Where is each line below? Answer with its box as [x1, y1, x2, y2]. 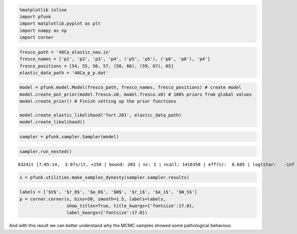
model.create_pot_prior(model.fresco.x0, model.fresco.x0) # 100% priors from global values [19, 91, 252, 97]
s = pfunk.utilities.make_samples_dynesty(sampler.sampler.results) [19, 174, 190, 180]
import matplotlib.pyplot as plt [19, 21, 101, 27]
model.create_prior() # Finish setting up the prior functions [19, 99, 177, 104]
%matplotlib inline [19, 7, 67, 12]
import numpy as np [19, 28, 67, 33]
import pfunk [19, 14, 51, 19]
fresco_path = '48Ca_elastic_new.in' [19, 49, 111, 55]
